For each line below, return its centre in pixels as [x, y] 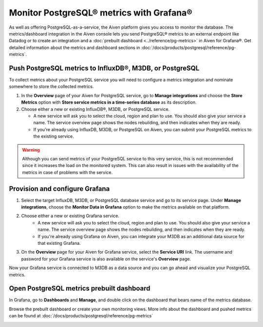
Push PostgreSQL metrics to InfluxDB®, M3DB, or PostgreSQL [104, 68]
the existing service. [54, 137]
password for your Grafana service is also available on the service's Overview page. [106, 259]
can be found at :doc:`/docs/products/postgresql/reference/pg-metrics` [81, 316]
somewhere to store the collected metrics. [51, 86]
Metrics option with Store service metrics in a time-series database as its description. [109, 103]
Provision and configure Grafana [59, 189]
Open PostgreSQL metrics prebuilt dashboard [80, 288]
